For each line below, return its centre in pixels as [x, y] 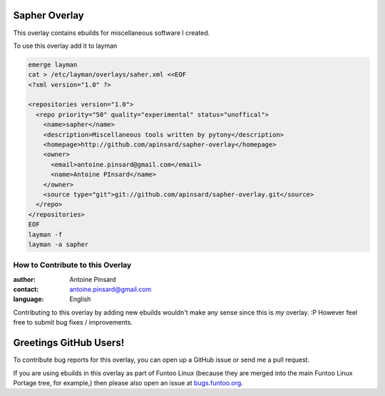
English [80, 299]
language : [29, 299]
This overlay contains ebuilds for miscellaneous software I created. [112, 33]
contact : [26, 290]
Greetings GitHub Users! [69, 343]
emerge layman [53, 65]
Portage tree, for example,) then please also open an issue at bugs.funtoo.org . [128, 382]
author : [24, 279]
